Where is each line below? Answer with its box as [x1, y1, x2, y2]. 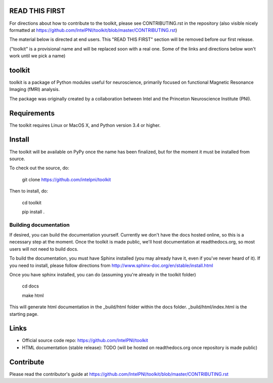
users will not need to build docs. [9, 246, 78, 252]
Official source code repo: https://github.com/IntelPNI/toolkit [22, 338, 149, 344]
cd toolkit [22, 200, 41, 206]
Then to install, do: [9, 188, 48, 194]
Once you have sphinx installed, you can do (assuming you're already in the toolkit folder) [9, 272, 197, 278]
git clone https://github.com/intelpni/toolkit [22, 176, 111, 182]
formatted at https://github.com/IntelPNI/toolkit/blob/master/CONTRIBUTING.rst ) [9, 27, 177, 33]
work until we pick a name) [9, 53, 66, 59]
